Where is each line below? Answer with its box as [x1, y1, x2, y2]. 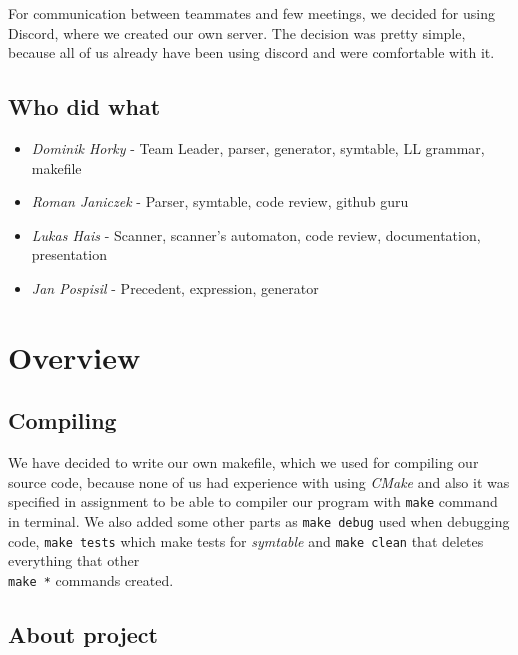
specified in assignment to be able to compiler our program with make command [8, 491, 498, 512]
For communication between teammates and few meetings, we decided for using [8, 3, 495, 23]
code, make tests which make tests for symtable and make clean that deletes [8, 530, 484, 551]
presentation [31, 244, 107, 265]
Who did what [8, 91, 161, 122]
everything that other [8, 550, 140, 571]
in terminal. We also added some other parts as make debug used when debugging [8, 510, 510, 531]
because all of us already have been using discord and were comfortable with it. [8, 42, 495, 63]
